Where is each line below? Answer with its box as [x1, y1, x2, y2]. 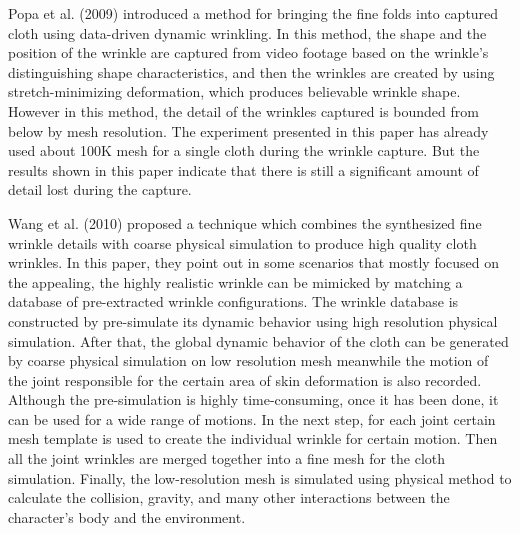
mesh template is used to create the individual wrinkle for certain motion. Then [8, 428, 498, 449]
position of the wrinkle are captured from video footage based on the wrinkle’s [8, 42, 489, 63]
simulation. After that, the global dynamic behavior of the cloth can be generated [8, 330, 509, 351]
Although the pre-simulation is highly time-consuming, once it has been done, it [8, 389, 499, 410]
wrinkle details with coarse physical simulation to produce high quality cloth [8, 232, 477, 253]
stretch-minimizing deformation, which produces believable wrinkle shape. [8, 81, 461, 102]
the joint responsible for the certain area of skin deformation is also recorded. [8, 369, 482, 390]
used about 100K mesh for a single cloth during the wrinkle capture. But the [8, 140, 480, 161]
